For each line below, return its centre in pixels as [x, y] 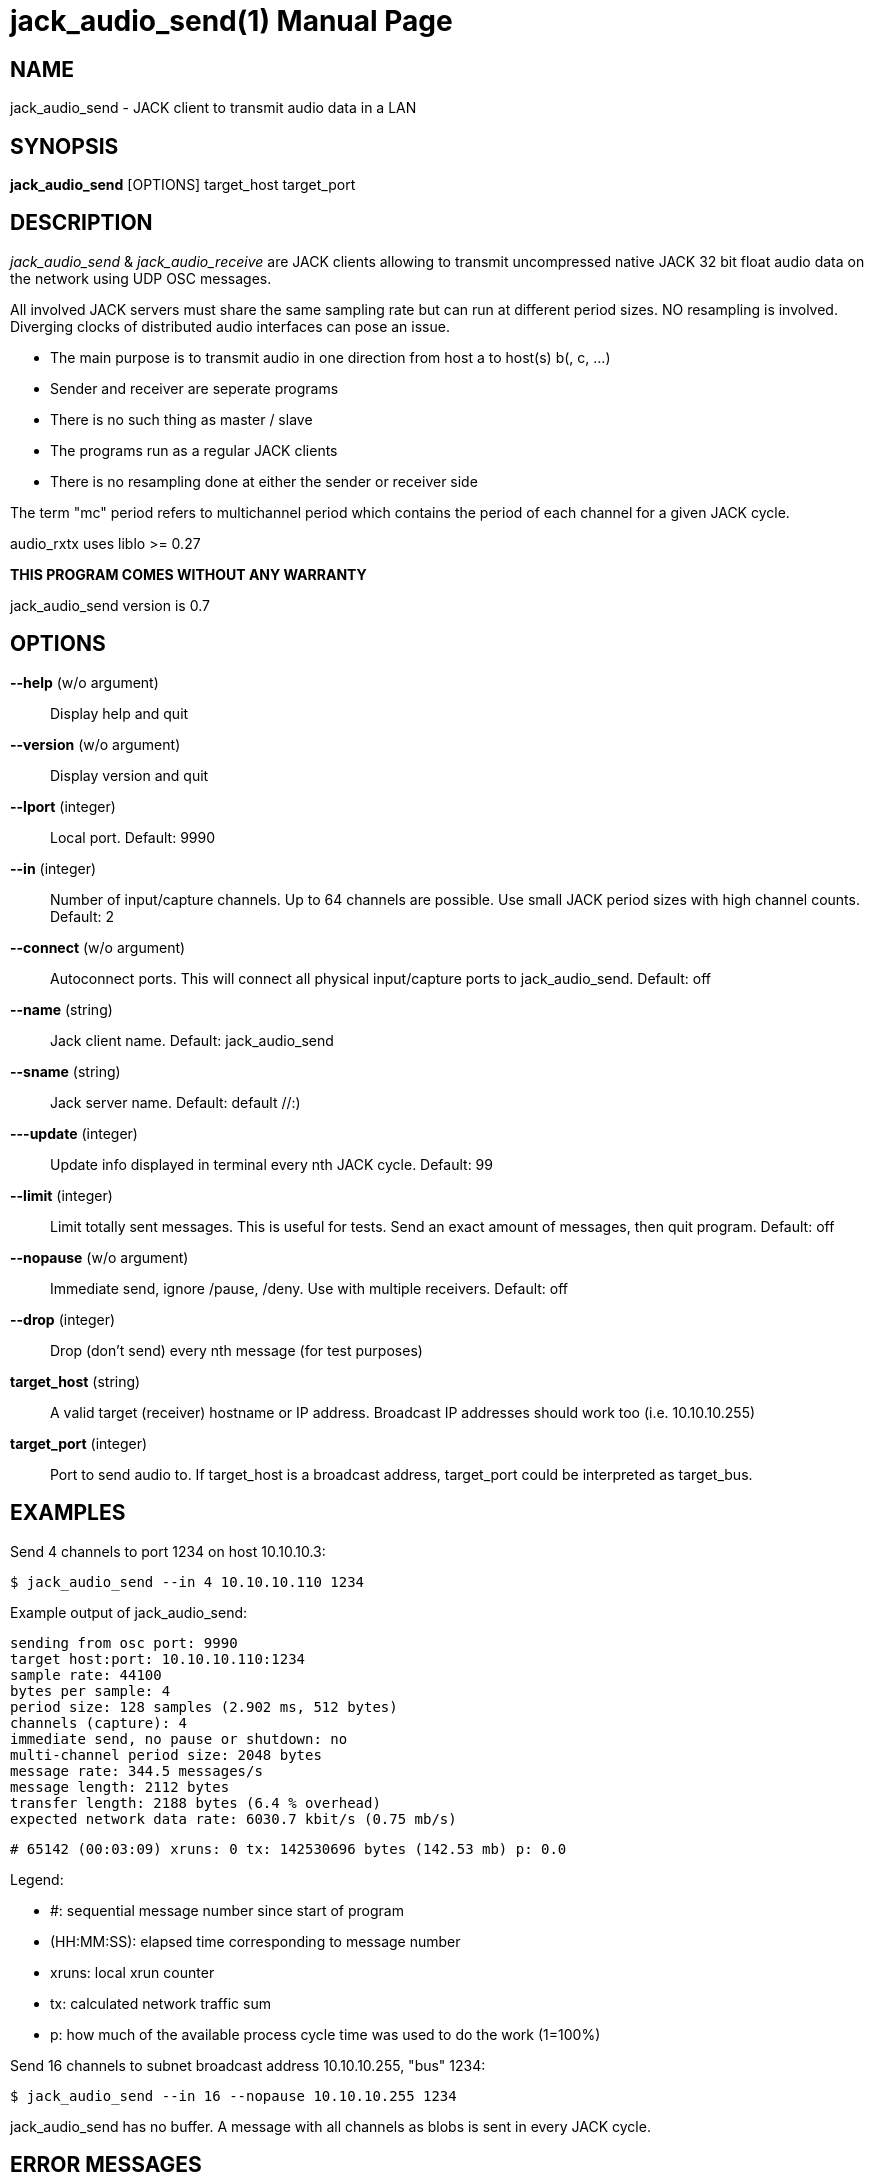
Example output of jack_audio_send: [129, 1612]
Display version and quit [129, 775]
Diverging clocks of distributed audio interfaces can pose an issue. [230, 326]
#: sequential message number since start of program [227, 1910]
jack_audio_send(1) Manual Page [231, 21]
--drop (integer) [63, 1319]
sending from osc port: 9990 [124, 1642]
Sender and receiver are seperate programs [194, 388]
